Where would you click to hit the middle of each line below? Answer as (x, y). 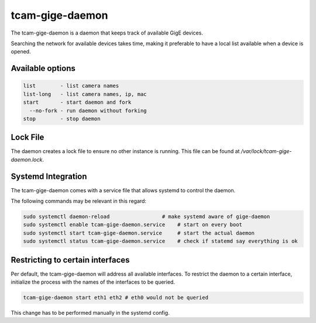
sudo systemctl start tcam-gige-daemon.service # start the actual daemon (139, 233)
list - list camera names (71, 86)
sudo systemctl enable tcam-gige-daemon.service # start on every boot (133, 225)
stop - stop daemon (62, 118)
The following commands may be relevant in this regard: (78, 201)
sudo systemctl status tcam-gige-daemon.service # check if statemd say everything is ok (160, 241)
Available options (43, 68)
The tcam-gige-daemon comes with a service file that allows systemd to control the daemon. (123, 190)
